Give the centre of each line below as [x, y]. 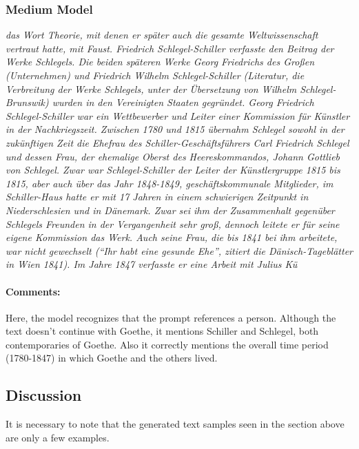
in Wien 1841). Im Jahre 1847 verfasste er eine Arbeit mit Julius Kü [152, 264]
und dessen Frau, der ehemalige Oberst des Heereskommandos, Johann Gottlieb [173, 156]
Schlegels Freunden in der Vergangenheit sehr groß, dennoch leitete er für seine [173, 223]
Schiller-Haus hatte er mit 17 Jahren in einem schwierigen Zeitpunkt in [157, 197]
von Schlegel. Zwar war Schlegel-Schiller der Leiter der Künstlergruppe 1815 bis [173, 170]
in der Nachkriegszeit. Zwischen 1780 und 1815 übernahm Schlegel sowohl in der [175, 129]
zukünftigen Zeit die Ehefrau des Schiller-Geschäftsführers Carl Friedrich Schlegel [177, 142]
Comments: [33, 291]
